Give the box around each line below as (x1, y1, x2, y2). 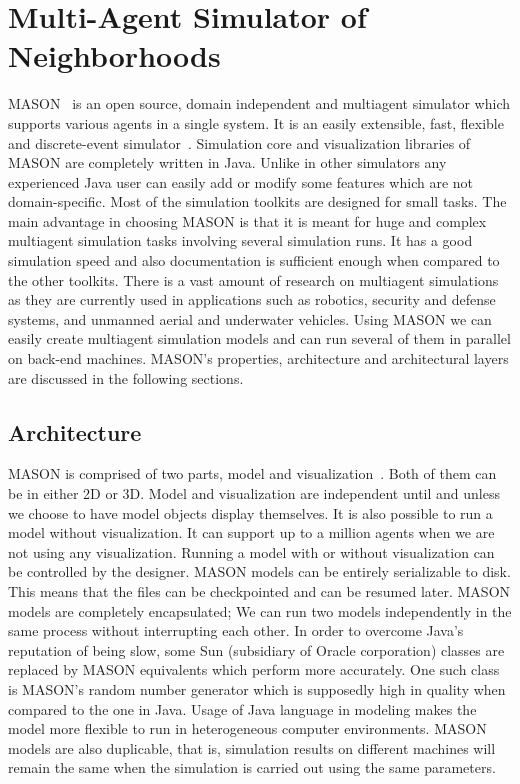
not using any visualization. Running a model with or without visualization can (8, 541, 495, 562)
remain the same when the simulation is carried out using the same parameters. (8, 757, 496, 778)
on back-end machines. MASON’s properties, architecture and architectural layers (8, 348, 509, 369)
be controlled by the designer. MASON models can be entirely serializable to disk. (8, 561, 511, 582)
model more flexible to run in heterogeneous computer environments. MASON (8, 718, 487, 739)
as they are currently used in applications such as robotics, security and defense (8, 289, 496, 310)
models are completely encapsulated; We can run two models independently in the (8, 600, 512, 621)
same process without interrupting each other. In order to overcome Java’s (8, 620, 464, 641)
